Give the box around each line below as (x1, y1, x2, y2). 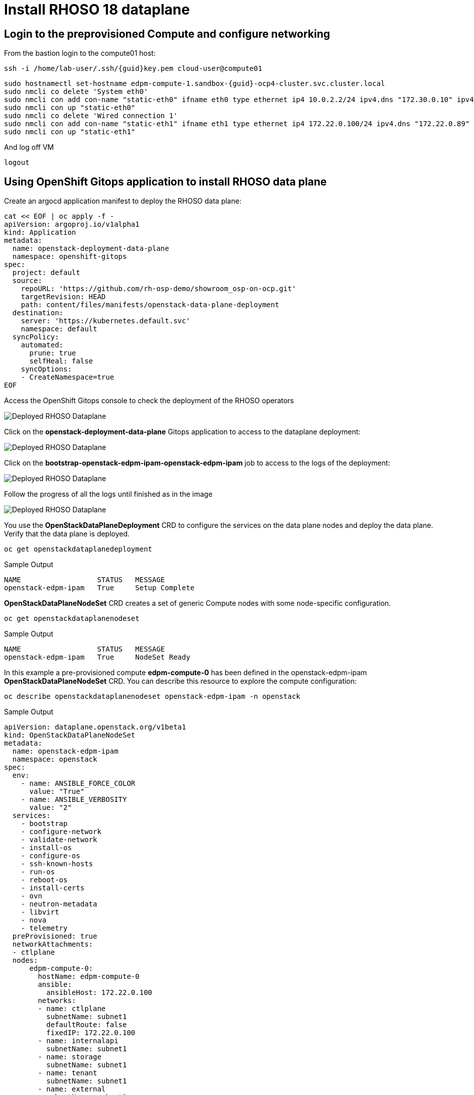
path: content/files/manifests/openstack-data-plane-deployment (21, 301, 279, 309)
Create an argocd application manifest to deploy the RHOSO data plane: (4, 197, 242, 206)
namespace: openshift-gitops (12, 252, 127, 261)
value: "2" (29, 803, 72, 812)
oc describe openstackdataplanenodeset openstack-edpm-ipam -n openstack (4, 692, 301, 701)
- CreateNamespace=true (21, 373, 114, 382)
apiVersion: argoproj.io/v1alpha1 (4, 220, 140, 229)
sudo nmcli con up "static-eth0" (4, 104, 136, 112)
